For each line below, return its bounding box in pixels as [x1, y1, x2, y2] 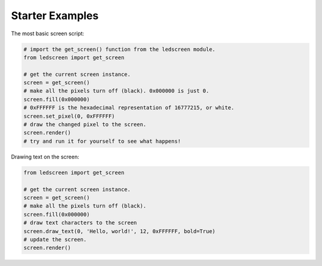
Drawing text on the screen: [11, 153, 80, 160]
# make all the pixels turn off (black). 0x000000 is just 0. [23, 87, 209, 94]
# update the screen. [23, 236, 87, 243]
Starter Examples [11, 9, 99, 22]
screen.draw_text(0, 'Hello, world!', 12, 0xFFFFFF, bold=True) [23, 228, 216, 234]
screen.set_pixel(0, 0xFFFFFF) [23, 112, 116, 120]
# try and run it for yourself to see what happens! [23, 137, 181, 145]
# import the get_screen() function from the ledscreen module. [23, 45, 216, 53]
